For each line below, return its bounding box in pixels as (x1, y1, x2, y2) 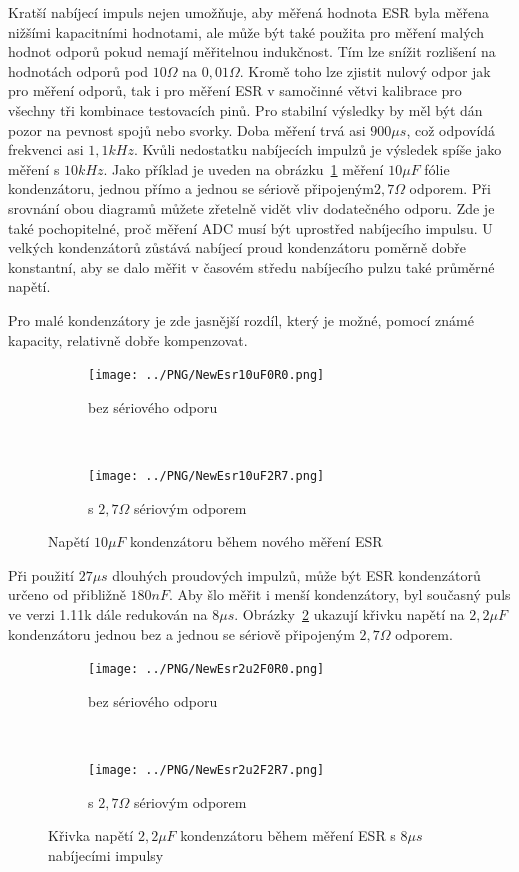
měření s (8, 158, 60, 179)
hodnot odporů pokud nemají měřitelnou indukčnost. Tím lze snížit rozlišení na (8, 41, 496, 62)
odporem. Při (409, 178, 491, 199)
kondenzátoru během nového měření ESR (130, 531, 383, 552)
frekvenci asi (8, 139, 84, 160)
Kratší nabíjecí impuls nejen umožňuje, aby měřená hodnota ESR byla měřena (8, 2, 489, 22)
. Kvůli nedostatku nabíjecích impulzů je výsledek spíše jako (133, 139, 502, 160)
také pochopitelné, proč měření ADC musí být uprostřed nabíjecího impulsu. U (8, 217, 493, 238)
